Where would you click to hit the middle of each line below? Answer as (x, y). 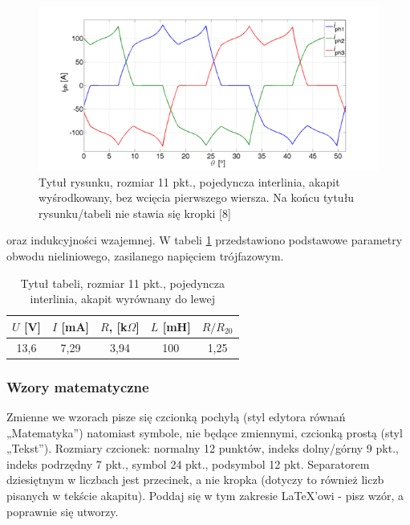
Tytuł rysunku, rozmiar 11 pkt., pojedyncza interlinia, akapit (189, 181)
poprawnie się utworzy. (63, 511)
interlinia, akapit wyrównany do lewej (122, 299)
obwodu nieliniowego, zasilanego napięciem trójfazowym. (145, 256)
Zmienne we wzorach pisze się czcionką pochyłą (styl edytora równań (176, 416)
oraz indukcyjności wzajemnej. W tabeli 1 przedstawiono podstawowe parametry (205, 240)
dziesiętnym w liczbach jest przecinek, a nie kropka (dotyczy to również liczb (195, 480)
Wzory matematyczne (78, 386)
